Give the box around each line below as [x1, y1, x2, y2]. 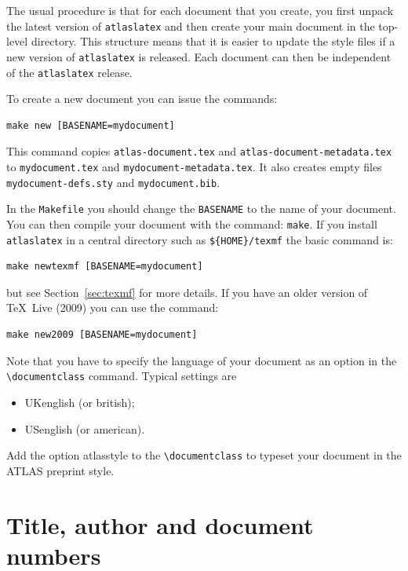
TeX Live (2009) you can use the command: [6, 299, 219, 316]
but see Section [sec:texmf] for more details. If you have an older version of [6, 284, 368, 300]
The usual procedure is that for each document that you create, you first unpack [6, 2, 394, 18]
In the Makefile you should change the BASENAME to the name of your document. [6, 200, 396, 217]
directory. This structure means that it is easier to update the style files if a [31, 33, 395, 49]
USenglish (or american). [24, 420, 145, 437]
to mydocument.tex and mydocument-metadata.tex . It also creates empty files [6, 159, 382, 174]
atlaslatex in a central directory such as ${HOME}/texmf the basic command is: [6, 231, 393, 247]
